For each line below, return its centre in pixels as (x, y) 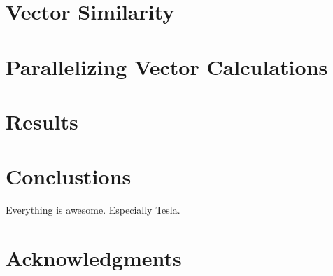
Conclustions (69, 176)
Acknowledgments (94, 258)
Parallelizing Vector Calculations (167, 66)
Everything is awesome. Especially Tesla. (93, 210)
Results (42, 121)
